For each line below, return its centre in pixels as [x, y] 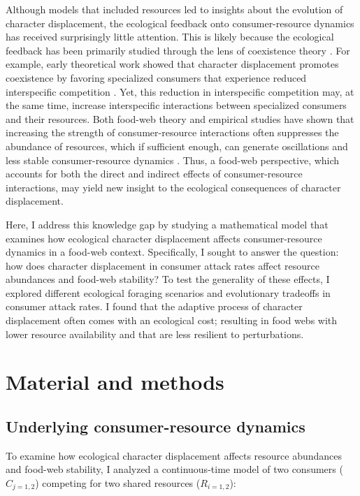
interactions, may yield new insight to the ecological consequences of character [173, 187]
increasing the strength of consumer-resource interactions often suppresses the [172, 132]
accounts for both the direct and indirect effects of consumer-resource [154, 174]
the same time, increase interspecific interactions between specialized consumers [176, 105]
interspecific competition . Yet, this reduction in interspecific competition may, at [180, 91]
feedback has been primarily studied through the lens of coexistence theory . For [178, 50]
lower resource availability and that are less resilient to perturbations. [155, 334]
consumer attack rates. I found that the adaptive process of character [154, 306]
